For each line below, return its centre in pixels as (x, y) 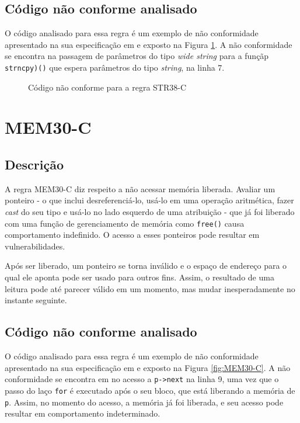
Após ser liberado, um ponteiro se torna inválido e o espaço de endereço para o (146, 266)
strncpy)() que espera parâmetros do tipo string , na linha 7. (115, 67)
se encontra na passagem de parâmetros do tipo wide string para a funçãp (137, 56)
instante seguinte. (36, 300)
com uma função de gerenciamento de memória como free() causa (125, 223)
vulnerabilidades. (35, 246)
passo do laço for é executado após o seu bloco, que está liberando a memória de (150, 390)
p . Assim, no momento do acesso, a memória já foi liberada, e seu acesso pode (144, 402)
